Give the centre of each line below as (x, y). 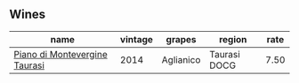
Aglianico (181, 59)
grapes (182, 39)
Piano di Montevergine (61, 54)
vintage (137, 39)
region (233, 39)
